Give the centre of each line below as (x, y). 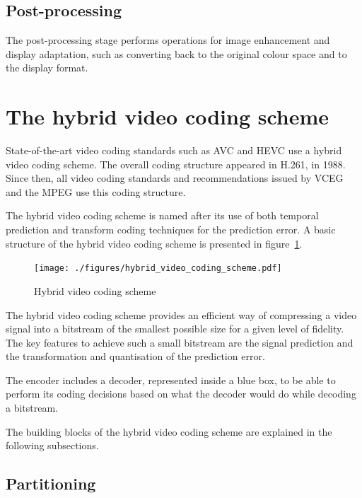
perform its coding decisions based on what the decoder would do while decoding (181, 394)
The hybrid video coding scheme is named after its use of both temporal (162, 215)
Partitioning (51, 483)
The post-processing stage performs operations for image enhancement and (168, 40)
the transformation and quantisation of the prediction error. (135, 356)
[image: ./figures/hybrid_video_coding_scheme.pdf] (158, 268)
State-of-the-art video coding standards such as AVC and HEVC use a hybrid (174, 150)
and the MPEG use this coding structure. (96, 191)
